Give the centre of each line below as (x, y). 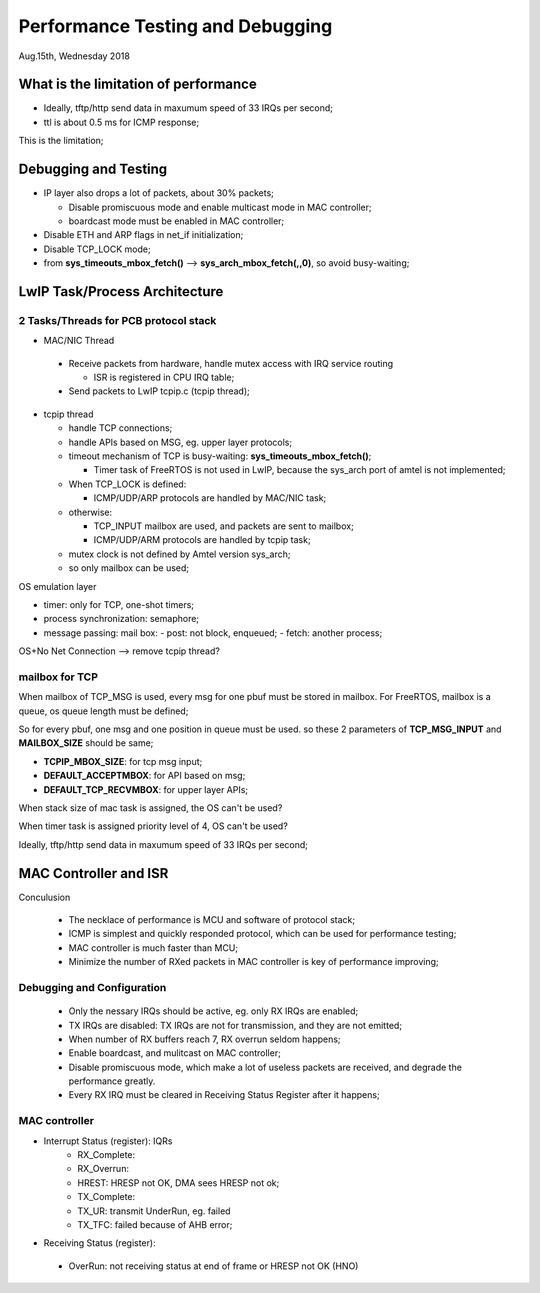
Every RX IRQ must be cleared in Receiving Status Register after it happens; (224, 1095)
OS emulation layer (57, 586)
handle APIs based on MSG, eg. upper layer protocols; (180, 442)
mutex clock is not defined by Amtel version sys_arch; (179, 554)
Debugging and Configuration (92, 987)
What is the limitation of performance (137, 84)
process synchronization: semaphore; (121, 619)
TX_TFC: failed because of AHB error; (155, 1224)
